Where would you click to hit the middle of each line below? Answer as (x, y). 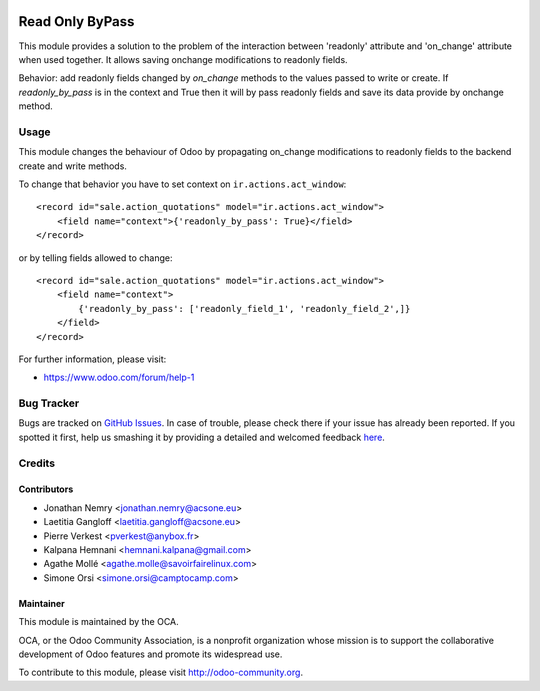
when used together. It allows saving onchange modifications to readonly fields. (183, 59)
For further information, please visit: (92, 359)
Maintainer (41, 603)
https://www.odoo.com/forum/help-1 (119, 377)
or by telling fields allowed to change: (95, 257)
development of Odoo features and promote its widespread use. (150, 654)
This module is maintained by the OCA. (98, 622)
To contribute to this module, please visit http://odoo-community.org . (161, 672)
